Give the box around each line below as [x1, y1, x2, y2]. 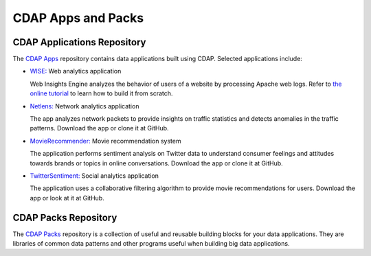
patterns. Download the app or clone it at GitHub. [30, 124, 169, 132]
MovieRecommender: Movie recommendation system [30, 137, 181, 145]
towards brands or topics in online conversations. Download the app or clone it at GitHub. [30, 159, 283, 167]
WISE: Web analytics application [30, 67, 122, 75]
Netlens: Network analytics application [30, 102, 139, 110]
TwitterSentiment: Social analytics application [30, 172, 159, 180]
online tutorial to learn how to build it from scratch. [30, 89, 173, 97]
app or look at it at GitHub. [30, 194, 104, 202]
